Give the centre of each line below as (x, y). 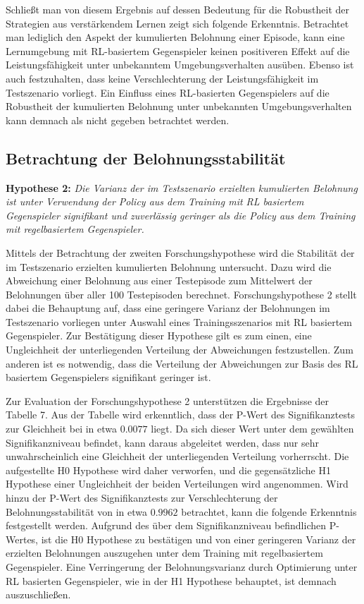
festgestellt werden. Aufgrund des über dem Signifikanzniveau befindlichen (166, 525)
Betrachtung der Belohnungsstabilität (146, 158)
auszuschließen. (38, 594)
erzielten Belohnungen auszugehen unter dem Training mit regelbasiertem (164, 553)
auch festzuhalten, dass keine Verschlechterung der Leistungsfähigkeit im (162, 78)
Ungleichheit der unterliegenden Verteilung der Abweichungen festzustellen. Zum (180, 350)
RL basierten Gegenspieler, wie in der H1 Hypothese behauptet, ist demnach (171, 580)
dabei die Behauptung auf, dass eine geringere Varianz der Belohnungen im (168, 308)
